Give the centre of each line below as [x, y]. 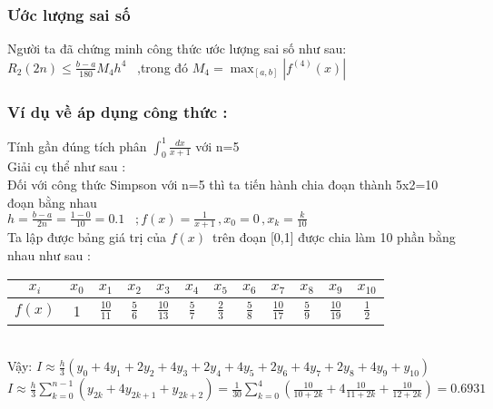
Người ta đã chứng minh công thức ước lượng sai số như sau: [177, 49]
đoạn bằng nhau [52, 202]
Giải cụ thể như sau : [67, 166]
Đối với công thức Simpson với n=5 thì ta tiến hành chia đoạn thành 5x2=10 [223, 184]
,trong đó [163, 67]
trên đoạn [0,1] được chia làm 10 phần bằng [334, 237]
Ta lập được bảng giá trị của [87, 237]
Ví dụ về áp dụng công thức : [118, 111]
